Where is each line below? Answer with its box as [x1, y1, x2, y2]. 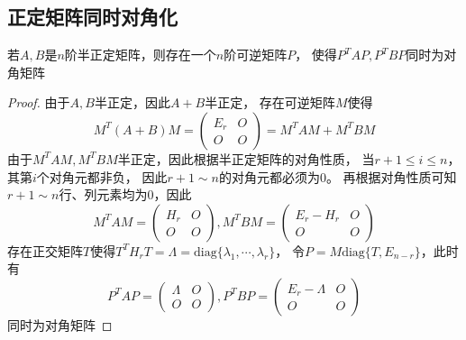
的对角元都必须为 [218, 167, 320, 186]
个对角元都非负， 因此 [36, 167, 168, 186]
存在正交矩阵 [7, 241, 83, 260]
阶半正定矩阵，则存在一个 [64, 45, 216, 64]
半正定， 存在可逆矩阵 [205, 93, 335, 112]
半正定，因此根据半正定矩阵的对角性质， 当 [117, 149, 375, 168]
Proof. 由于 [7, 93, 70, 112]
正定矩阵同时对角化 [7, 3, 178, 31]
